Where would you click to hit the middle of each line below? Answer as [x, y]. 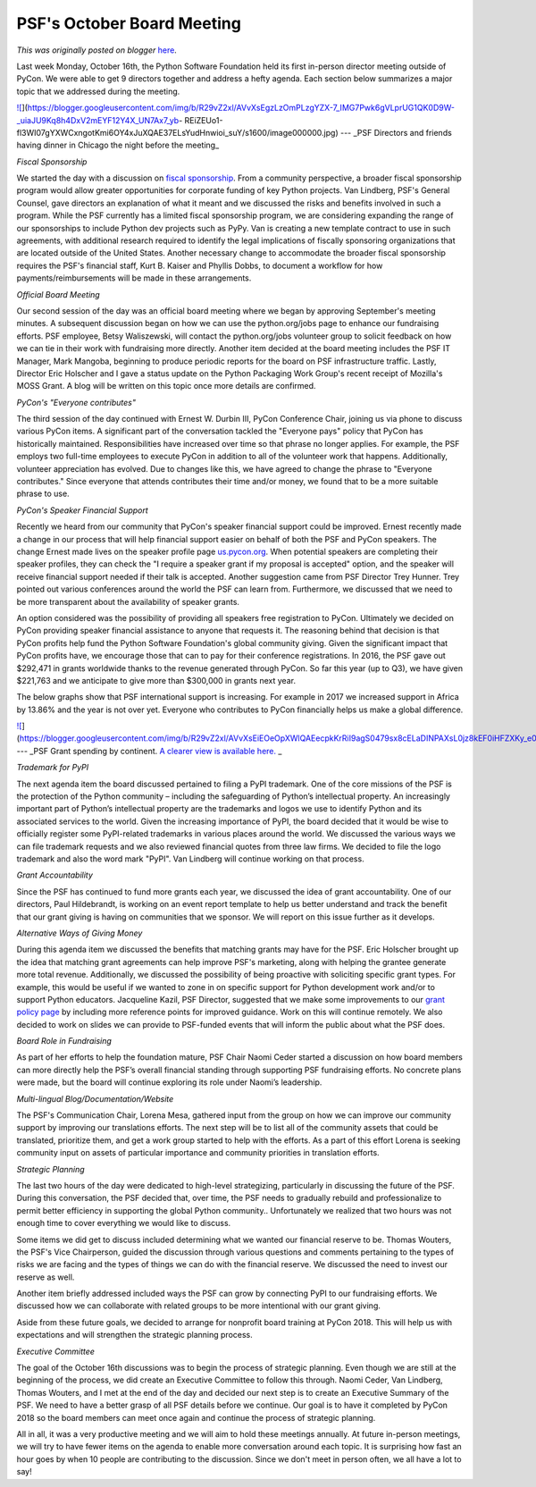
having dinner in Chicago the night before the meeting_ [118, 145]
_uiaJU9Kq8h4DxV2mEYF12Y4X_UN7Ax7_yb [98, 120]
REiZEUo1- [204, 120]
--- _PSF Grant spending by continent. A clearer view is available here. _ [149, 751]
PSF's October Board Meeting [129, 23]
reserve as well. [46, 1277]
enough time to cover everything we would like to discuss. [124, 1223]
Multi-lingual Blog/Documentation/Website [95, 1098]
